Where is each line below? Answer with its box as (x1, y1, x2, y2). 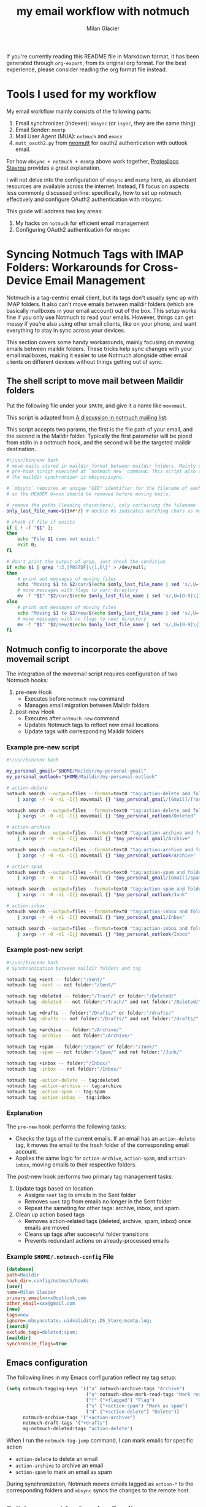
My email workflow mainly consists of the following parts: (6, 108, 152, 115)
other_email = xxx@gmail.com (6, 1300, 75, 1307)
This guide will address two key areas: (6, 207, 103, 214)
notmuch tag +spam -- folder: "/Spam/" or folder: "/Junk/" (6, 1044, 158, 1050)
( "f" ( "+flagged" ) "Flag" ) (85, 1397, 155, 1403)
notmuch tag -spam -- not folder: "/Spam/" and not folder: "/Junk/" (6, 1049, 183, 1055)
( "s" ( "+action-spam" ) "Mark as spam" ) (85, 1403, 188, 1409)
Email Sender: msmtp (15, 126, 66, 133)
